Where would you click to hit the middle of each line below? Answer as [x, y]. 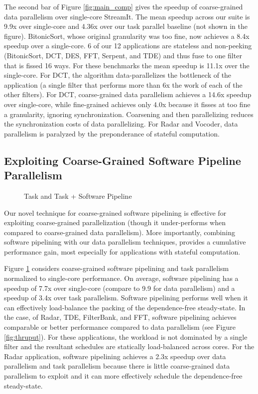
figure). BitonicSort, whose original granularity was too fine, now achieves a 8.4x [127, 36]
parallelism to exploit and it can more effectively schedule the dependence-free [123, 376]
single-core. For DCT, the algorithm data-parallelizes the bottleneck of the [118, 75]
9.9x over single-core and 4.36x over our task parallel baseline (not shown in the [126, 26]
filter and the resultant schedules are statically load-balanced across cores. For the [129, 346]
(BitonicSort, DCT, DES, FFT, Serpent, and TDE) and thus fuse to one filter [123, 55]
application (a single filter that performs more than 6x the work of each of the [123, 84]
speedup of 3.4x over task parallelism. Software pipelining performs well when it [126, 298]
